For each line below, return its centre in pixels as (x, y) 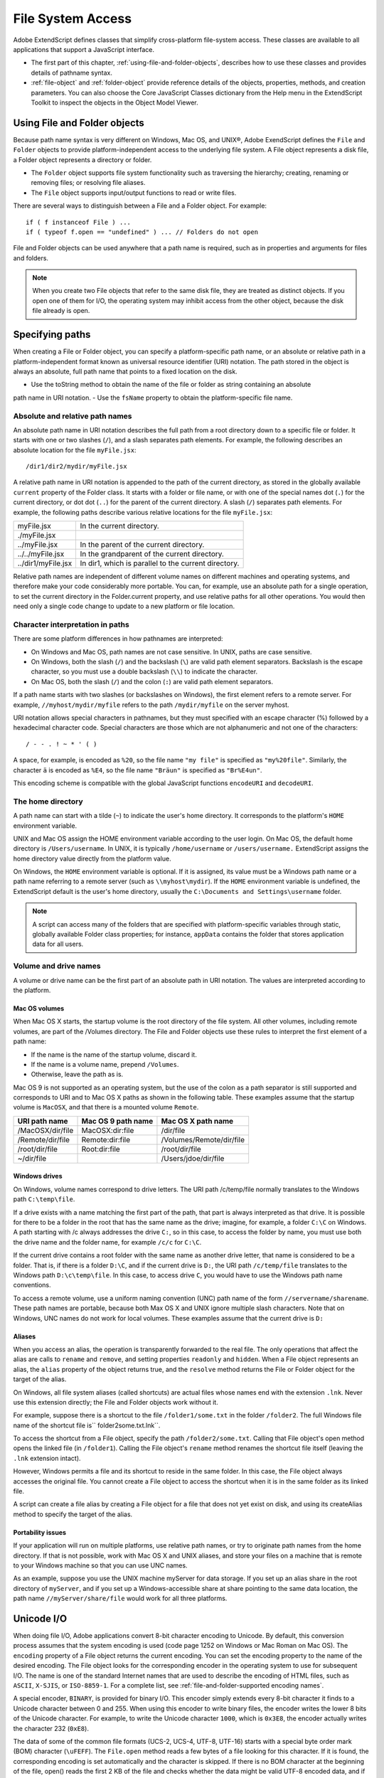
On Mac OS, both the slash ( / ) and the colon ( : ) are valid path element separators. (152, 681)
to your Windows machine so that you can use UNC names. (100, 1565)
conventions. (32, 1285)
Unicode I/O (40, 1618)
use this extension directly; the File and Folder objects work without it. (116, 1402)
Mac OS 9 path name (117, 1121)
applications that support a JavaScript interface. (84, 49)
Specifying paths (52, 335)
